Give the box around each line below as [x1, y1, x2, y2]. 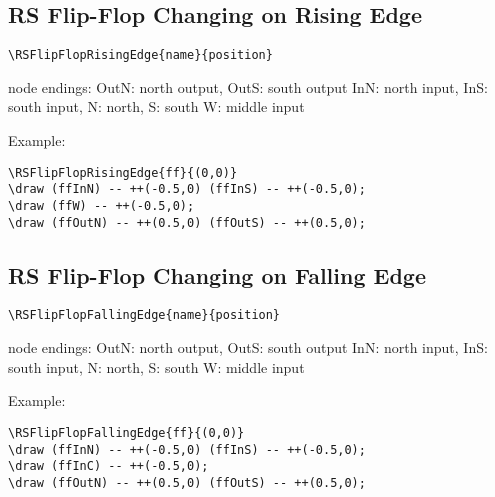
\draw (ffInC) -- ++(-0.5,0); [8, 459, 209, 474]
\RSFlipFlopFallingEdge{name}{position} [8, 308, 281, 323]
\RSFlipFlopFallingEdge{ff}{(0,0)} [8, 425, 245, 440]
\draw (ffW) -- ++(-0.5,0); [8, 198, 195, 213]
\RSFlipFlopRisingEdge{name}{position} [8, 48, 273, 63]
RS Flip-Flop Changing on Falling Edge [8, 259, 426, 290]
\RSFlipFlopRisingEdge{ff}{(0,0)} [8, 165, 238, 180]
